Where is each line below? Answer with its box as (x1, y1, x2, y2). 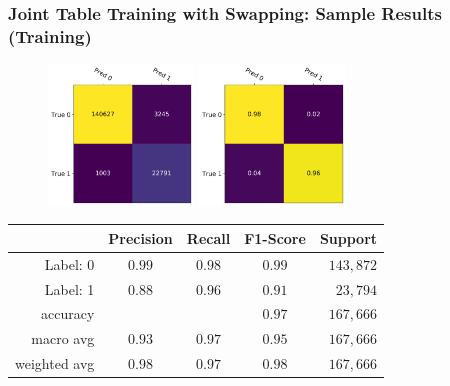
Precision (108, 227, 173, 248)
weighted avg (15, 353, 95, 374)
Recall (186, 227, 231, 248)
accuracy (41, 303, 95, 324)
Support (319, 227, 378, 248)
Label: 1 (44, 278, 95, 299)
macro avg (31, 328, 95, 349)
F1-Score (244, 227, 306, 248)
